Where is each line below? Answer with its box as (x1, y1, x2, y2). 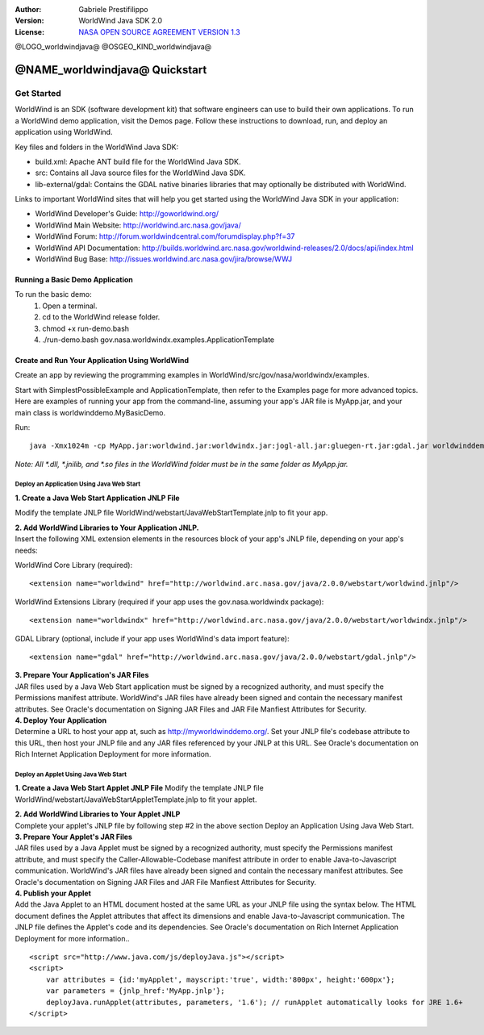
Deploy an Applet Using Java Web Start (15, 770, 127, 778)
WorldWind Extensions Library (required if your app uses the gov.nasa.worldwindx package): (15, 597, 324, 607)
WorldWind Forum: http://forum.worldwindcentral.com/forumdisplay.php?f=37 (35, 232, 295, 241)
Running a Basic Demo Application (15, 275, 133, 285)
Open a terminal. (42, 301, 98, 311)
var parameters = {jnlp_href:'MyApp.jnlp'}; (45, 987, 225, 995)
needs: (15, 545, 38, 555)
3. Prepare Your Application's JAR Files (15, 670, 149, 680)
